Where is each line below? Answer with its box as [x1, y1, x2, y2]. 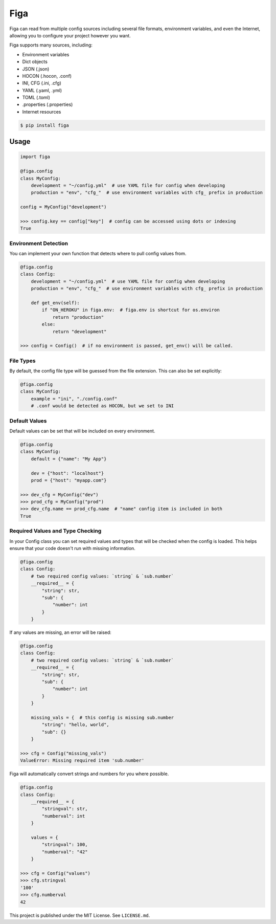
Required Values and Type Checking [9, 527, 102, 535]
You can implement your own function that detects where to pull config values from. [9, 251, 187, 257]
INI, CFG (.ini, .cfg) [22, 80, 61, 86]
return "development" [52, 328, 107, 335]
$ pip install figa [20, 122, 69, 128]
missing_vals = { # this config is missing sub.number [31, 714, 174, 720]
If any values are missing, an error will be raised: [9, 629, 112, 635]
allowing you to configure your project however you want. [9, 32, 131, 38]
